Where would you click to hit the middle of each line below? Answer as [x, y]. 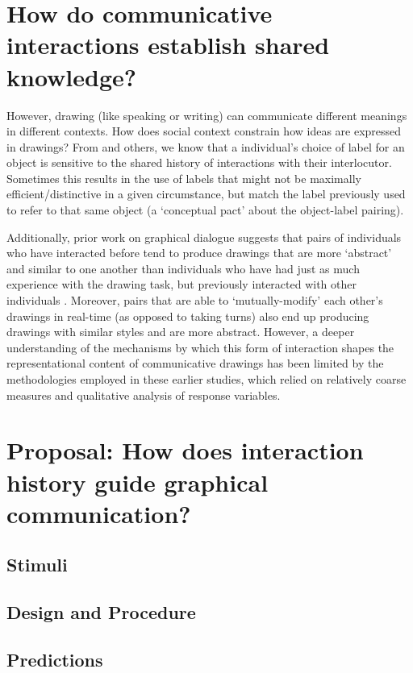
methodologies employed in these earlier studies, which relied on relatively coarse [206, 379]
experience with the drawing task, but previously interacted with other [181, 284]
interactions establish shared [168, 45]
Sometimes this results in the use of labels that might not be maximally [184, 178]
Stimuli [37, 565]
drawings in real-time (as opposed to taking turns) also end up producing [188, 316]
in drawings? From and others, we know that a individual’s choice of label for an [206, 146]
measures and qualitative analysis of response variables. [144, 395]
